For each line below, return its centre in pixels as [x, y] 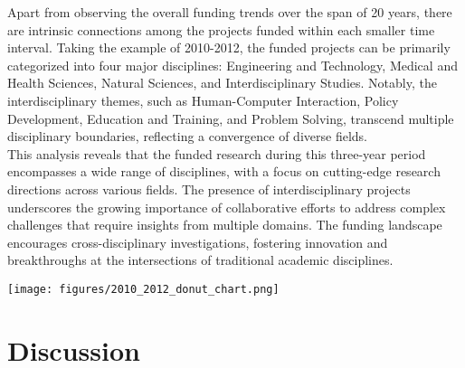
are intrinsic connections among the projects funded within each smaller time [221, 29]
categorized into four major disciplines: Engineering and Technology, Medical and [232, 65]
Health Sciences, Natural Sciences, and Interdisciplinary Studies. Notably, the [222, 83]
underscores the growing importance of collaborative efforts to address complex [227, 207]
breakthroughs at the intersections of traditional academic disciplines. [200, 260]
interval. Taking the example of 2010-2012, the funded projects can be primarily [229, 47]
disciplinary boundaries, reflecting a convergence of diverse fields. [187, 136]
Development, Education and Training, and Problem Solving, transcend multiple [231, 118]
